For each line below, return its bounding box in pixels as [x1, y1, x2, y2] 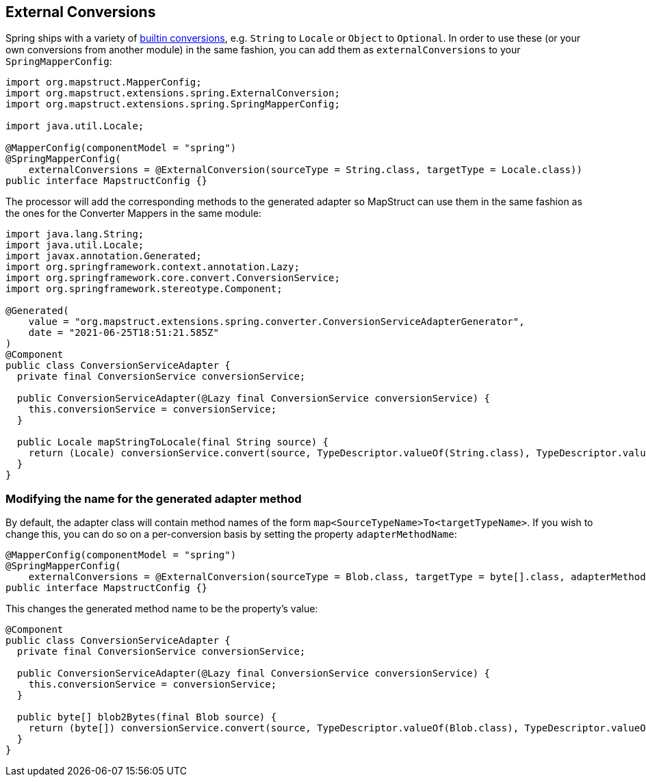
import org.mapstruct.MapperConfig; [5, 77, 202, 88]
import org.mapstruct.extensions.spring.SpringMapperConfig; [5, 99, 340, 110]
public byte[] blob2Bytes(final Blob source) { [16, 712, 277, 723]
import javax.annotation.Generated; [5, 250, 202, 262]
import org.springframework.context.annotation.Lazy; [5, 261, 300, 273]
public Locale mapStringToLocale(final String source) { [16, 436, 329, 448]
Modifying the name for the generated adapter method [5, 491, 302, 506]
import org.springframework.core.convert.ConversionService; [5, 272, 340, 284]
